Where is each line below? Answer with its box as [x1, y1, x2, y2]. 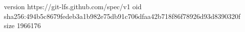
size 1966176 [4, 20, 41, 31]
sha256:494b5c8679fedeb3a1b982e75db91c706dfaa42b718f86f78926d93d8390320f [4, 11, 241, 21]
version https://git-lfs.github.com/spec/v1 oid [4, 1, 142, 11]
